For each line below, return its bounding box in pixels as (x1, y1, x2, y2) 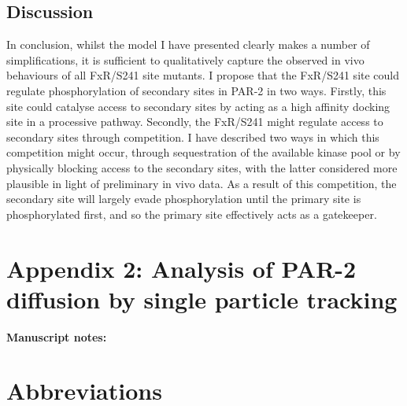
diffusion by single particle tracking (6, 282, 398, 315)
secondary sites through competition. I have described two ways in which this (6, 128, 379, 145)
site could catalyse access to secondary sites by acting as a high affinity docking (6, 98, 390, 114)
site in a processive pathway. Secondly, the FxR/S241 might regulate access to (6, 113, 383, 130)
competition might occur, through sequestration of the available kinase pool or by (6, 144, 401, 161)
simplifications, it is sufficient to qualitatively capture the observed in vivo (6, 51, 364, 68)
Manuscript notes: (6, 328, 107, 345)
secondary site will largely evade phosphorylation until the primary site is (6, 190, 361, 207)
